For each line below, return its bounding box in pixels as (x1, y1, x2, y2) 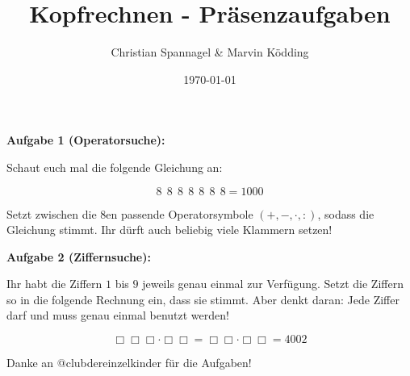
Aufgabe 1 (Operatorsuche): (6, 132, 165, 148)
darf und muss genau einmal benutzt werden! (6, 307, 229, 324)
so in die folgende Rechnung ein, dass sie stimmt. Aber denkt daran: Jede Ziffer (6, 290, 400, 307)
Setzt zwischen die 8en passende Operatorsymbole (6, 205, 253, 222)
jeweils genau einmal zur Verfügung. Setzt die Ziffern (142, 275, 404, 292)
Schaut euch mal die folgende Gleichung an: (6, 158, 223, 175)
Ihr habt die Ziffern (6, 275, 102, 292)
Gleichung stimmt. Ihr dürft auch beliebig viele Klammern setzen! (6, 221, 333, 238)
